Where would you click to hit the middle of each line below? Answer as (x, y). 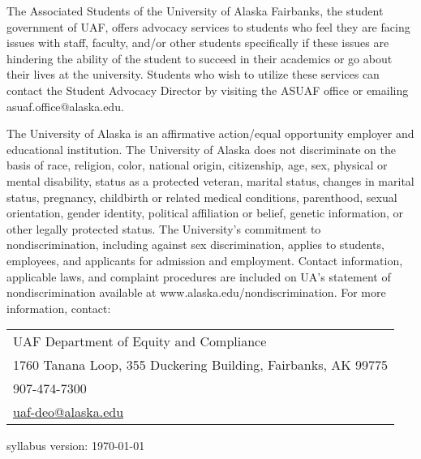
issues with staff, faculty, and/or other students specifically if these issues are (198, 43)
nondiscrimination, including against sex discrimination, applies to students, (195, 245)
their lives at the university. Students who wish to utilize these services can (193, 74)
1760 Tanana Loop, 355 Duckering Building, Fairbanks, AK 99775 (201, 365)
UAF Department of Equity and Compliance (140, 341)
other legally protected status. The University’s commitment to (164, 228)
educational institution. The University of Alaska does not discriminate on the (201, 149)
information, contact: (59, 308)
